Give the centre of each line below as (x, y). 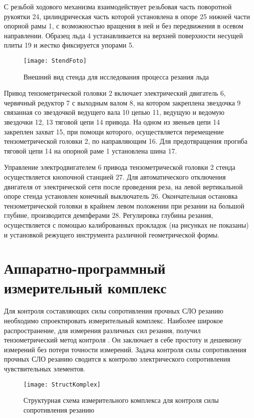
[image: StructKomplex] (62, 384)
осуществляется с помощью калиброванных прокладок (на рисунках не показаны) (127, 224)
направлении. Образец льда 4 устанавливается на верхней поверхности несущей (124, 35)
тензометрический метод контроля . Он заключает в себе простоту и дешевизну (123, 340)
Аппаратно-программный (85, 268)
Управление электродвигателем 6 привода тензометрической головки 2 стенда (120, 167)
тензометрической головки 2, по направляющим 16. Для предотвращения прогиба (126, 141)
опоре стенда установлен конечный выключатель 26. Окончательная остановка (121, 196)
